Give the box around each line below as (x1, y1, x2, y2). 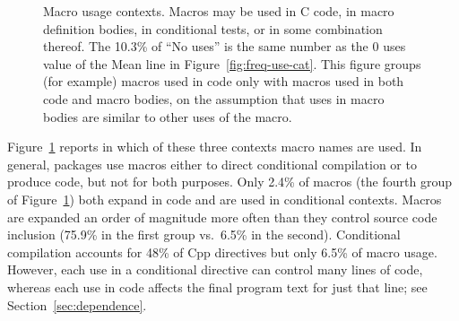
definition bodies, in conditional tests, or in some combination (43, 19, 383, 38)
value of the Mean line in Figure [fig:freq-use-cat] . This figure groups (43, 54, 421, 73)
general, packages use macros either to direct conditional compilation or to (7, 154, 417, 173)
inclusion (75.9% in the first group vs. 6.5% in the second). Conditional (7, 225, 401, 244)
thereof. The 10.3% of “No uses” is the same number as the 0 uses (43, 37, 406, 56)
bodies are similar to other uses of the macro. (43, 107, 292, 126)
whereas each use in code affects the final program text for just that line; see (7, 277, 428, 296)
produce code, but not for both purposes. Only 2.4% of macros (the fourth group (7, 172, 452, 191)
